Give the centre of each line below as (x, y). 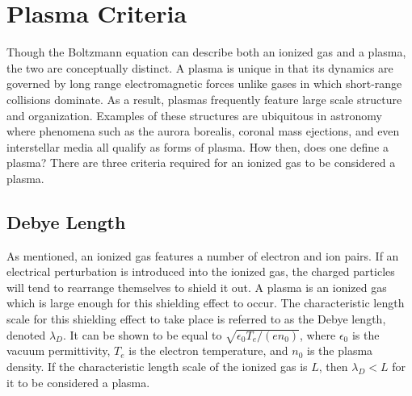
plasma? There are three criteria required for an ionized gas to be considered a (201, 163)
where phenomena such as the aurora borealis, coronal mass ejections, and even (203, 131)
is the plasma (340, 350)
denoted (26, 334)
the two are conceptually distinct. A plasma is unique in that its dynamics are (200, 67)
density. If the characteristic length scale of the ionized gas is (157, 366)
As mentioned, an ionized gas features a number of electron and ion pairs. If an (203, 255)
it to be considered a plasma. (78, 382)
